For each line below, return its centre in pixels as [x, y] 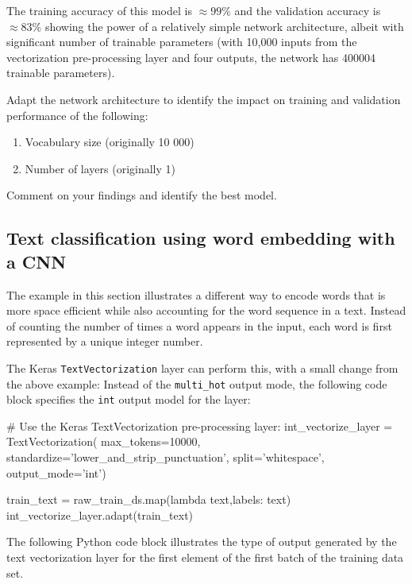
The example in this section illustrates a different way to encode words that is [196, 294]
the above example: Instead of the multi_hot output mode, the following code [197, 383]
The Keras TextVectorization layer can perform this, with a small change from [202, 367]
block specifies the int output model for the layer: [129, 399]
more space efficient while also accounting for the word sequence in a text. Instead [206, 310]
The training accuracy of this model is [99, 10]
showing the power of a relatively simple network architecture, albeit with [224, 26]
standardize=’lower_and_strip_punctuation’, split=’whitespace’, [166, 457]
